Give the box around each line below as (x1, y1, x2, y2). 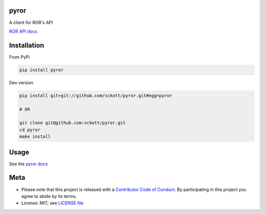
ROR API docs (9, 28, 38, 34)
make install (19, 134, 51, 139)
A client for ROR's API (9, 20, 53, 25)
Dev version (9, 80, 34, 86)
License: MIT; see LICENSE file (21, 200, 84, 206)
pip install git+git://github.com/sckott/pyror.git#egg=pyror (19, 93, 172, 98)
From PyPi (9, 54, 30, 60)
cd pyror (19, 127, 41, 132)
